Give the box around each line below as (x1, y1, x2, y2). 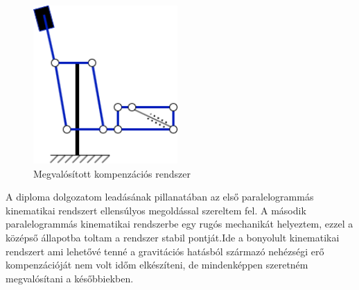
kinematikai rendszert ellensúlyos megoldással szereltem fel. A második (6, 203, 306, 217)
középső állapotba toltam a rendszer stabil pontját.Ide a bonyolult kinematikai (6, 230, 340, 245)
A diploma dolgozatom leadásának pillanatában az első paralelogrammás (6, 189, 314, 204)
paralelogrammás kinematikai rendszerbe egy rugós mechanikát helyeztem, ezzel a (6, 216, 353, 231)
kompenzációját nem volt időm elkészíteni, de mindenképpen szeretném (6, 257, 308, 272)
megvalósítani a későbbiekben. (6, 271, 134, 285)
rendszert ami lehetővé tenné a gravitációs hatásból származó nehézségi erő (6, 244, 324, 258)
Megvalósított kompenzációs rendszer (33, 166, 191, 180)
